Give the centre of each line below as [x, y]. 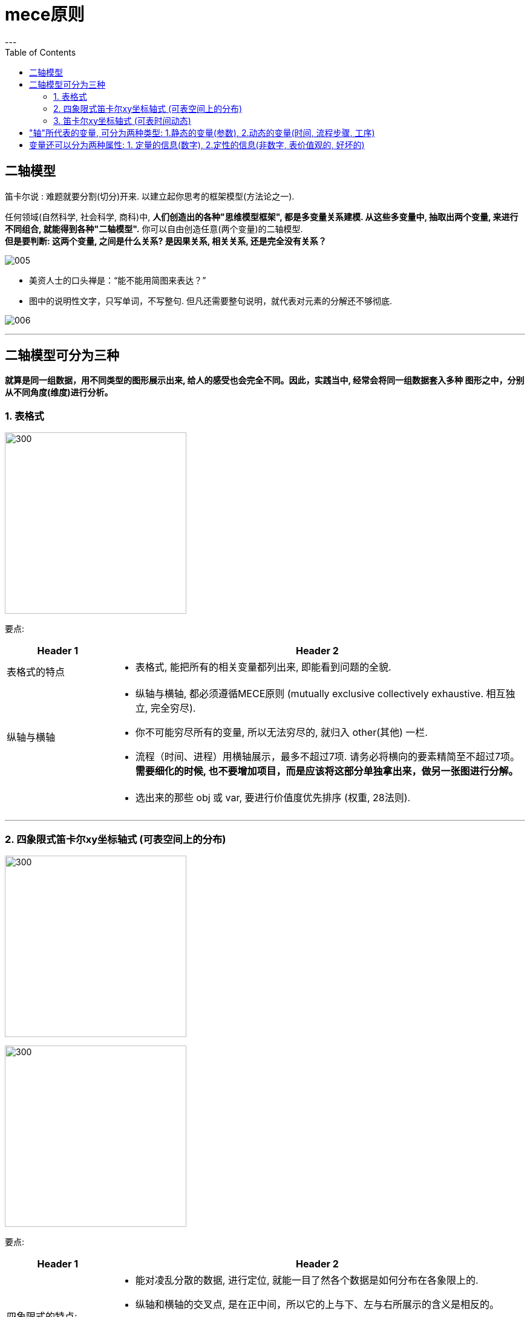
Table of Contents [41, 52]
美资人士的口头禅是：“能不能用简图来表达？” [118, 280]
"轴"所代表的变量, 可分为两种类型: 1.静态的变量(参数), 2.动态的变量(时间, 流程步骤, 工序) [202, 132]
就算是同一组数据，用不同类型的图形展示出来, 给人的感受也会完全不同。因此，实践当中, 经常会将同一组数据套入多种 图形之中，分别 [265, 380]
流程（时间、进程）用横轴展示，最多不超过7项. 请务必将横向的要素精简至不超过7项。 [328, 757]
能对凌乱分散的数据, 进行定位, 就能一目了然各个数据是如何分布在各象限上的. [307, 1280]
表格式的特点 [36, 672]
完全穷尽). [173, 708]
